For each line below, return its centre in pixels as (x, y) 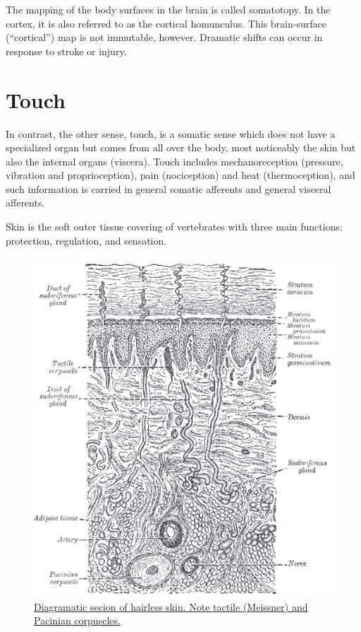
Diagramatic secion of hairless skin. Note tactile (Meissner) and (171, 606)
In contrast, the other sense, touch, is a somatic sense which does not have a (171, 133)
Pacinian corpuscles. (77, 620)
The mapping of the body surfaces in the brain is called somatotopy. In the (168, 9)
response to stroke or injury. (66, 51)
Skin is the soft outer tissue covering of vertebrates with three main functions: (174, 227)
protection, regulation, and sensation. (86, 240)
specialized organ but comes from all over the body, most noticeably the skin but (181, 147)
